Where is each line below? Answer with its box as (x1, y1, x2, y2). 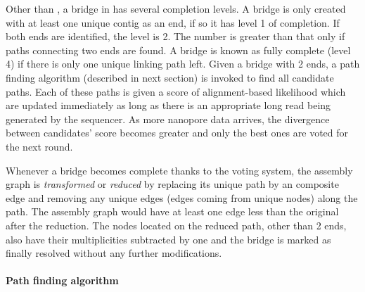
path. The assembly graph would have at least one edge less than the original (6, 204, 339, 219)
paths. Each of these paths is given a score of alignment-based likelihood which (6, 84, 346, 99)
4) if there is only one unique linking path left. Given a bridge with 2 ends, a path (6, 56, 360, 71)
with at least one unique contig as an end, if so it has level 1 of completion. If (6, 15, 340, 30)
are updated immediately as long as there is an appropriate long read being (6, 98, 331, 113)
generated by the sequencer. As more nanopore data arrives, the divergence (6, 111, 330, 126)
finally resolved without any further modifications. (6, 246, 222, 260)
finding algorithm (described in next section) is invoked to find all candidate (6, 70, 334, 84)
